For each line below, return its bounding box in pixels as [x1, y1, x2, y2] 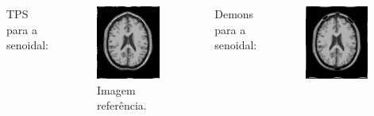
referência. [96, 97, 147, 114]
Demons [214, 6, 254, 21]
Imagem [96, 81, 136, 98]
